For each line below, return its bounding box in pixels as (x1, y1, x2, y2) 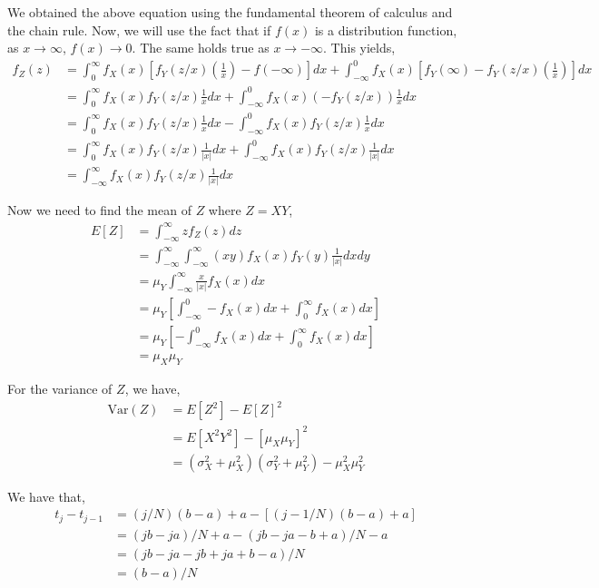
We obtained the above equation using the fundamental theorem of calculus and (7, 3, 453, 21)
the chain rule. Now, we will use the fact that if (7, 20, 271, 39)
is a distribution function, (314, 20, 457, 39)
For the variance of (7, 378, 113, 397)
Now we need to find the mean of (7, 201, 191, 220)
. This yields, (323, 38, 396, 57)
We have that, (7, 486, 85, 505)
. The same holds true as (132, 38, 270, 57)
